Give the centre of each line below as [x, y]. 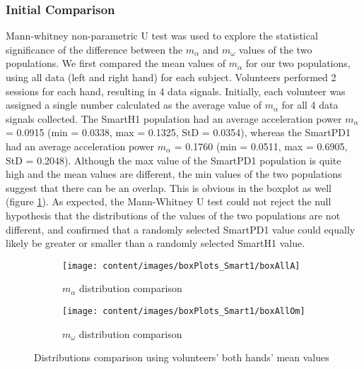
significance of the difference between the [94, 49]
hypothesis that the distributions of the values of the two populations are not [173, 215]
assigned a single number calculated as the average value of [134, 105]
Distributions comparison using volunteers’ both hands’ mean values [182, 357]
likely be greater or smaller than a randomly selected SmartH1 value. [155, 243]
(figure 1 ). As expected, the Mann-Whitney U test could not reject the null [169, 201]
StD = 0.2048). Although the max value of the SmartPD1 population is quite [174, 160]
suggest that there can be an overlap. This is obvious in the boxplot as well [169, 187]
